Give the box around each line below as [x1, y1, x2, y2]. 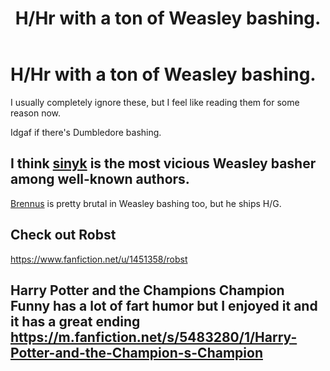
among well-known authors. [10, 171, 190, 188]
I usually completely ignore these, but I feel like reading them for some [10, 96, 300, 108]
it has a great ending [10, 313, 141, 330]
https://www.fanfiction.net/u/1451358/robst [10, 253, 188, 265]
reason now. [10, 107, 62, 119]
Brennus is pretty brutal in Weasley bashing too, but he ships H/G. [10, 197, 282, 209]
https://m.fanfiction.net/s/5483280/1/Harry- [10, 328, 298, 346]
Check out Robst [10, 227, 117, 244]
